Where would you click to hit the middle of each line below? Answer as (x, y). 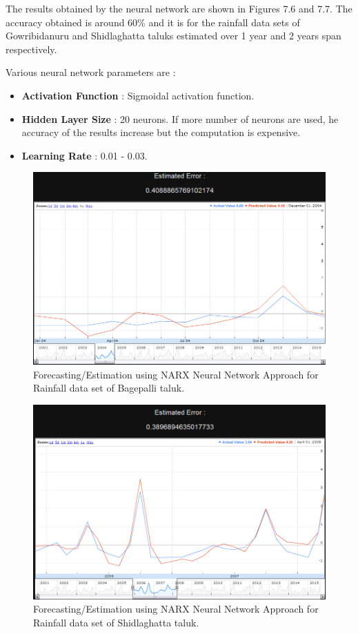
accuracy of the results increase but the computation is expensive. (161, 132)
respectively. (31, 49)
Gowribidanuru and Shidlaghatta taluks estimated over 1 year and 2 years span (173, 36)
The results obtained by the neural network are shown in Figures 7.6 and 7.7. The (179, 8)
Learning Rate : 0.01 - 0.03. (84, 155)
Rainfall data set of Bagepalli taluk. (109, 388)
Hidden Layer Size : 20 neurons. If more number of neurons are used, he (180, 118)
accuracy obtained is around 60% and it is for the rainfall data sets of (153, 22)
